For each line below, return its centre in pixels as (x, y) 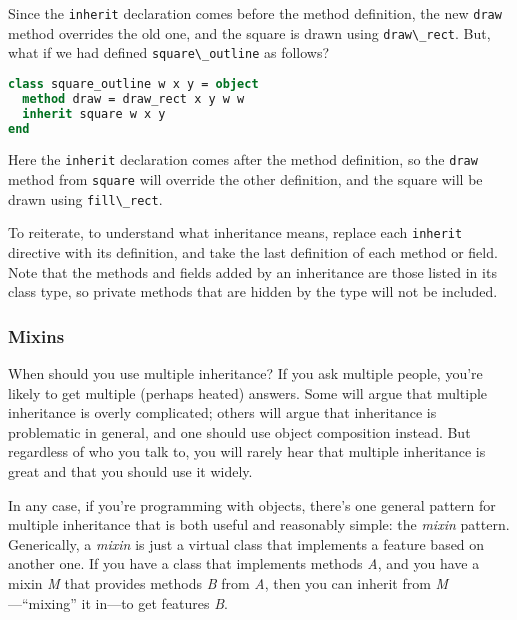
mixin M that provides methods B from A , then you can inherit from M (228, 583)
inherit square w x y (94, 113)
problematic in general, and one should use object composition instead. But (239, 431)
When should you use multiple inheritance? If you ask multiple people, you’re (245, 373)
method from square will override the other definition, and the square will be (245, 179)
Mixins (36, 335)
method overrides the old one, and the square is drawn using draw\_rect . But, (249, 32)
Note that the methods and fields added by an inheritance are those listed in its (252, 271)
